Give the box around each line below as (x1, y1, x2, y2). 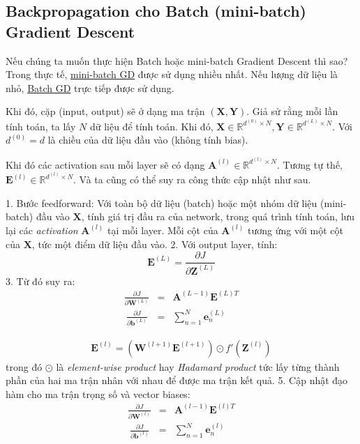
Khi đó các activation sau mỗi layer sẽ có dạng (6, 157, 205, 171)
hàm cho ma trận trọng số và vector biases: (6, 386, 190, 401)
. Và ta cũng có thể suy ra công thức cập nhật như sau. (73, 172, 311, 187)
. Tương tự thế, (276, 157, 343, 171)
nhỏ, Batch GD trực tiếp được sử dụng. (6, 80, 174, 95)
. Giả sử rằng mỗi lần (246, 104, 338, 118)
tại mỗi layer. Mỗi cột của (107, 222, 218, 237)
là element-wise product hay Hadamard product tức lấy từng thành (56, 359, 340, 374)
